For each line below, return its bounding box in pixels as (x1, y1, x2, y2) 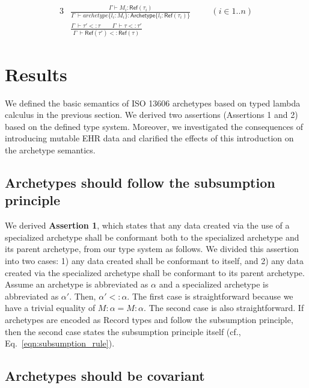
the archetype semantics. (5, 144, 96, 156)
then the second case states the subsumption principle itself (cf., (5, 325, 241, 337)
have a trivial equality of (5, 301, 96, 314)
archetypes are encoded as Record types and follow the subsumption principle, (5, 313, 293, 326)
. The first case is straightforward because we (127, 289, 293, 302)
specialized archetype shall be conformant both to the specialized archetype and (5, 230, 299, 243)
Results (5, 61, 67, 86)
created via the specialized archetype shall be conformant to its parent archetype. (5, 266, 305, 279)
